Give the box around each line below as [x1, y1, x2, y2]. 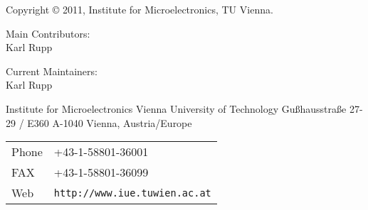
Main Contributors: [6, 26, 90, 40]
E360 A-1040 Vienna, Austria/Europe [27, 115, 192, 130]
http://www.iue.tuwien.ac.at [53, 187, 211, 199]
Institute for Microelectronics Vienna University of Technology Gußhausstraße [6, 101, 347, 116]
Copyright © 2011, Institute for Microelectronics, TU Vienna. [6, 2, 273, 16]
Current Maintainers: [6, 63, 98, 78]
